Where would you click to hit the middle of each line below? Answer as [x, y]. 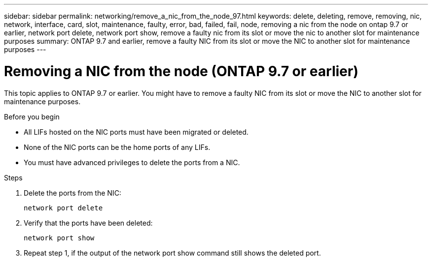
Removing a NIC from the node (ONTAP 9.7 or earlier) [181, 71]
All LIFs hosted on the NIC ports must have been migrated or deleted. [136, 132]
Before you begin [32, 116]
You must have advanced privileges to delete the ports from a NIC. [132, 162]
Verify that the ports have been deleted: [88, 223]
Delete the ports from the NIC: [72, 193]
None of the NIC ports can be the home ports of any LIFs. [117, 147]
